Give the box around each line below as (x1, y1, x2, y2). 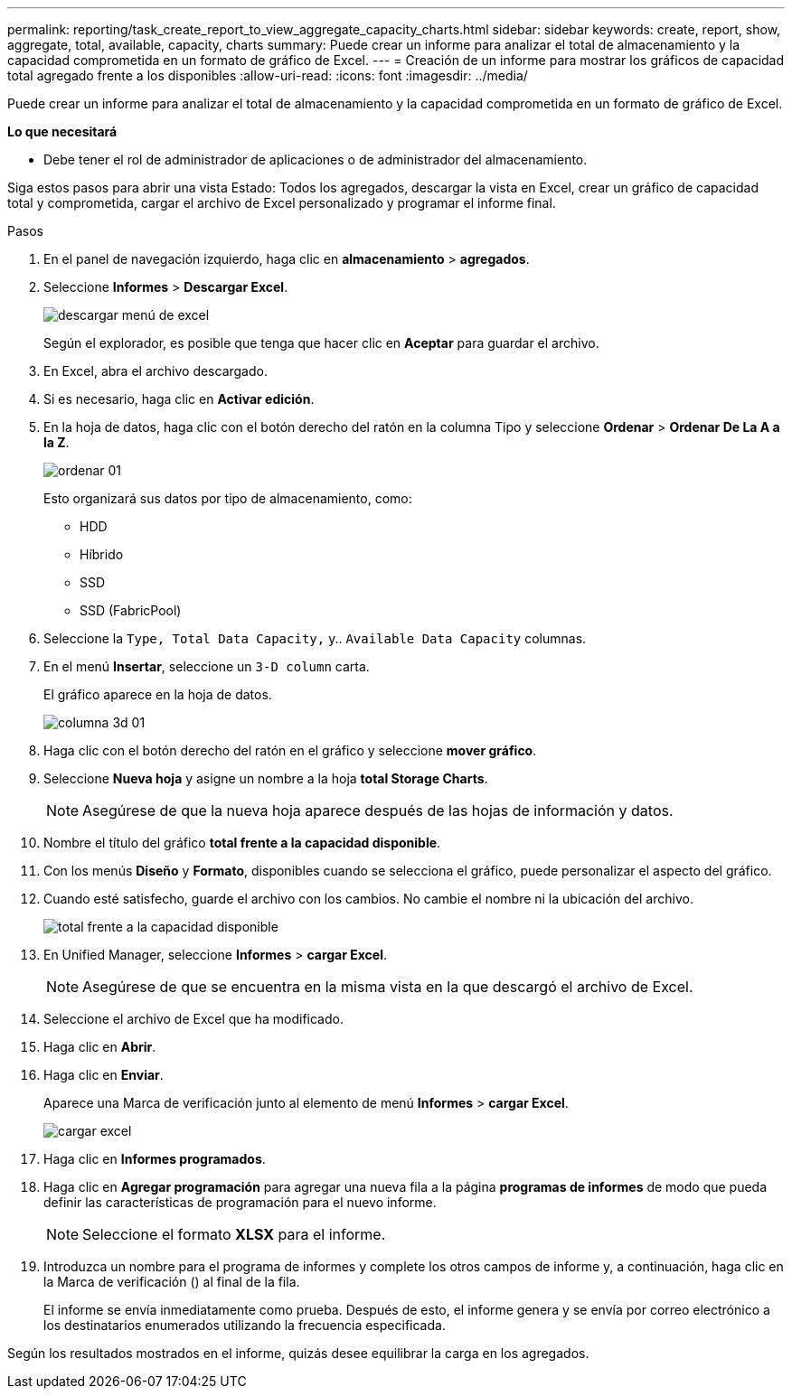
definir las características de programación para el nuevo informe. (43, 1195, 437, 1210)
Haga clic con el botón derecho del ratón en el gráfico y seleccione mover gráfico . (43, 743, 537, 758)
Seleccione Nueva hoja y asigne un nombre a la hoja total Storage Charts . (43, 771, 488, 786)
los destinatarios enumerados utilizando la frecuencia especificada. (43, 1317, 446, 1333)
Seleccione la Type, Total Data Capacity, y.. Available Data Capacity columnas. (43, 631, 587, 646)
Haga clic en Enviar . (43, 1067, 164, 1082)
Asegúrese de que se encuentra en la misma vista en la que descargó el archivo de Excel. (82, 978, 693, 996)
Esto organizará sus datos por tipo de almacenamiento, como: (43, 491, 412, 506)
